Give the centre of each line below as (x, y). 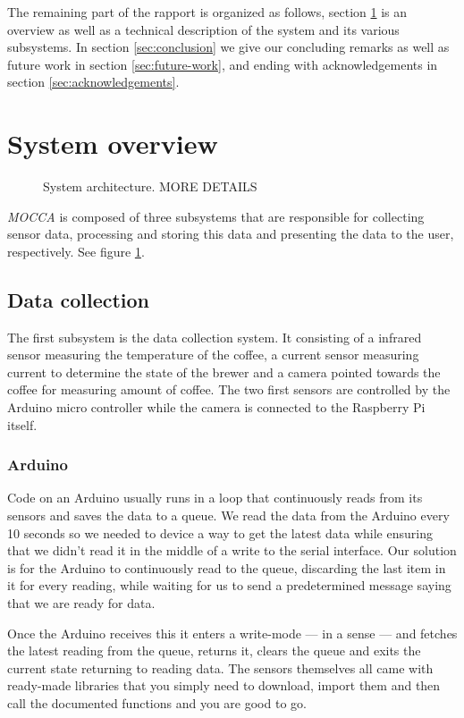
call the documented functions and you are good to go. (157, 702)
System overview (113, 144)
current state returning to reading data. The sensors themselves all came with (220, 667)
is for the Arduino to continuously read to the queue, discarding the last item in (227, 567)
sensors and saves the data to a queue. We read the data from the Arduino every (228, 515)
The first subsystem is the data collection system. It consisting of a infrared (215, 337)
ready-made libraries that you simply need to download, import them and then (224, 685)
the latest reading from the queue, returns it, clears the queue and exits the (214, 650)
